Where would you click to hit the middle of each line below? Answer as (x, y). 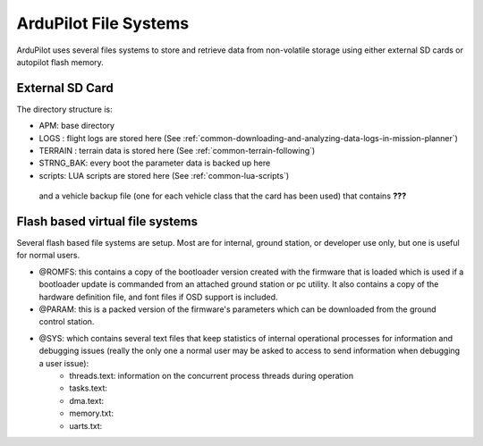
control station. (67, 322)
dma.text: (87, 400)
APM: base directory (77, 126)
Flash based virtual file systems (107, 222)
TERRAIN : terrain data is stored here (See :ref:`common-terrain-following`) (177, 151)
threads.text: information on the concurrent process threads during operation (211, 376)
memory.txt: (91, 413)
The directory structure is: (65, 109)
